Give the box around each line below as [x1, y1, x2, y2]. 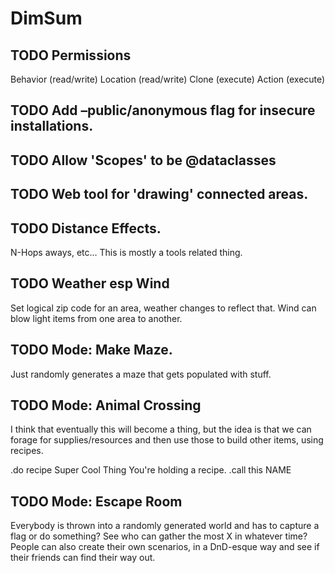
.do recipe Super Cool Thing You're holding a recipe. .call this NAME [10, 464, 292, 476]
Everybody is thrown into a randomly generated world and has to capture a [10, 520, 320, 532]
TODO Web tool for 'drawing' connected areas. [10, 186, 309, 203]
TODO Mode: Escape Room [10, 493, 183, 510]
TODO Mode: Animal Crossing [10, 397, 202, 414]
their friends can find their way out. [10, 552, 156, 564]
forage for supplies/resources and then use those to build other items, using [10, 434, 324, 446]
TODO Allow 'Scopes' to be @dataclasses [10, 152, 277, 169]
